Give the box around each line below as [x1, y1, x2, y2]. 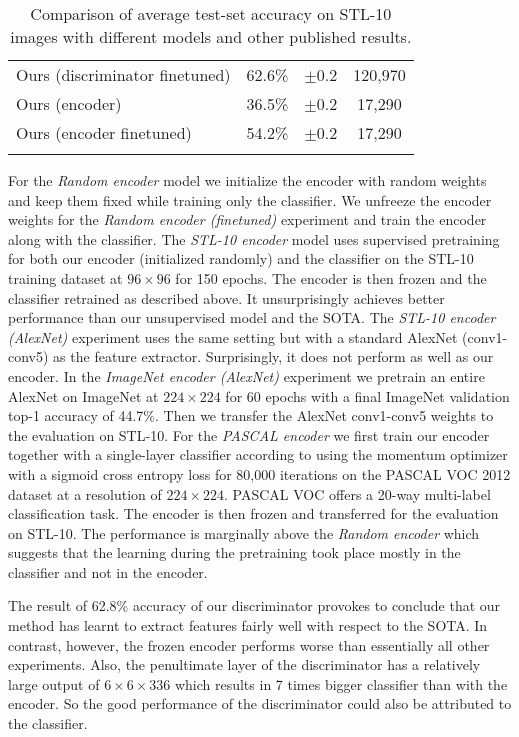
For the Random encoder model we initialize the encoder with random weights [8, 170, 487, 190]
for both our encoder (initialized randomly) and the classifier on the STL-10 [8, 248, 474, 269]
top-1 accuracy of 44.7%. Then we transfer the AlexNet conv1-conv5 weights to [8, 405, 494, 426]
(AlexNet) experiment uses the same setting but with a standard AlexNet [8, 326, 458, 347]
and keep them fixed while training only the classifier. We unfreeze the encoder [8, 189, 492, 210]
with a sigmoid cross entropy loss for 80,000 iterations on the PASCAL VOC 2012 [8, 463, 511, 484]
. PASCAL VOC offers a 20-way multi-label [224, 483, 491, 504]
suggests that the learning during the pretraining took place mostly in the [8, 542, 461, 563]
